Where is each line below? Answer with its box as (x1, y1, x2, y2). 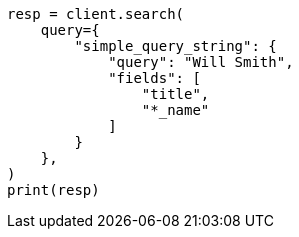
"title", (141, 86, 210, 102)
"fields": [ (108, 70, 201, 86)
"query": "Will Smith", (108, 54, 294, 70)
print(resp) (7, 182, 100, 198)
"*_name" (141, 102, 210, 118)
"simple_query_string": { (74, 38, 277, 54)
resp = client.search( (7, 6, 185, 22)
